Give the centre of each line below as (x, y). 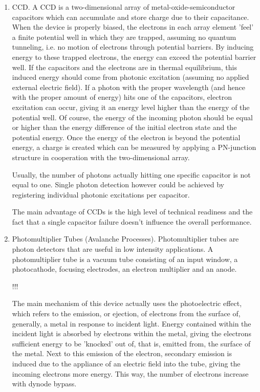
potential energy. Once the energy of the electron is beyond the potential (126, 137)
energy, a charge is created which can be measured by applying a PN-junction (134, 147)
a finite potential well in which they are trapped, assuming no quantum (124, 37)
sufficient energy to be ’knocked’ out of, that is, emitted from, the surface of (131, 343)
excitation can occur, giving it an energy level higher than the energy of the (131, 107)
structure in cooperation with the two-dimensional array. (101, 157)
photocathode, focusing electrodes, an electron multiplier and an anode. (124, 269)
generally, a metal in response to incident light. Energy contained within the (132, 323)
